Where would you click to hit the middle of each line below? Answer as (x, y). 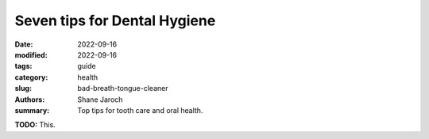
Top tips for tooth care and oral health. (140, 110)
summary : (32, 110)
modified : (31, 54)
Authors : (30, 100)
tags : (23, 66)
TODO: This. (35, 125)
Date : (24, 44)
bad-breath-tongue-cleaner (123, 88)
